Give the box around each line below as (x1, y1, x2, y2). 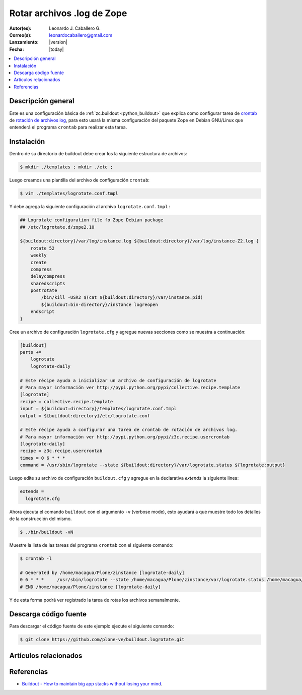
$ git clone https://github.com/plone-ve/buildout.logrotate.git (20, 637, 185, 643)
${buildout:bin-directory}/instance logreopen (41, 301, 158, 307)
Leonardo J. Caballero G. (49, 25, 101, 31)
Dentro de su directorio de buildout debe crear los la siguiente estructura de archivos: (9, 151, 187, 157)
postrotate (30, 288, 57, 293)
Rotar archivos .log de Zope (9, 8, 127, 19)
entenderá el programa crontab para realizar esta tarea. (9, 124, 127, 131)
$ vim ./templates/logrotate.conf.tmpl (20, 191, 118, 197)
